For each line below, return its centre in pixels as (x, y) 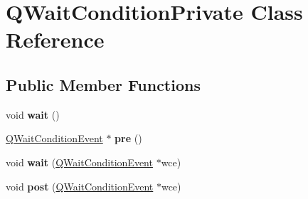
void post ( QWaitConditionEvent (80, 186)
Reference (55, 39)
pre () (128, 138)
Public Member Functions (103, 84)
